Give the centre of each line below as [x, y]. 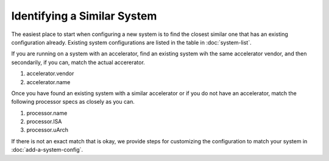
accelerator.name [48, 82]
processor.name [47, 113]
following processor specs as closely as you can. [73, 102]
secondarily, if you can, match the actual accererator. [78, 62]
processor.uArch [48, 130]
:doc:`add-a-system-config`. [47, 150]
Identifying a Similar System [84, 16]
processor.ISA [44, 121]
